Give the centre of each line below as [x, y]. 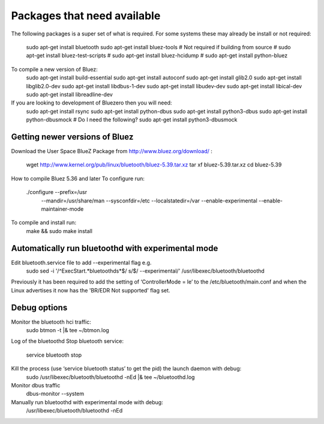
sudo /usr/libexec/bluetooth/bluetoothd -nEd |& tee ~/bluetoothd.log [110, 377]
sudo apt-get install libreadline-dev [70, 94]
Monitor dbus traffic [36, 386]
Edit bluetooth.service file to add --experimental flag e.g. [81, 262]
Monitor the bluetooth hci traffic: [51, 322]
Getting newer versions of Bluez [72, 137]
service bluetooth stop [54, 355]
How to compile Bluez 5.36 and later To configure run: [78, 178]
